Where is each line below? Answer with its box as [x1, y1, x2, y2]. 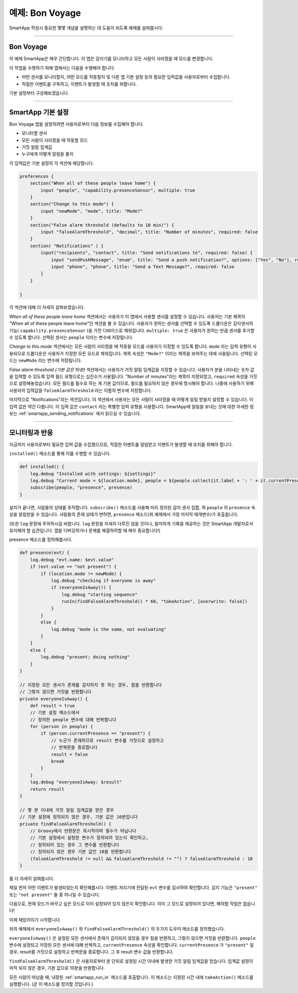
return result [30, 786, 65, 792]
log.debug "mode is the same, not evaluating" [51, 626, 166, 632]
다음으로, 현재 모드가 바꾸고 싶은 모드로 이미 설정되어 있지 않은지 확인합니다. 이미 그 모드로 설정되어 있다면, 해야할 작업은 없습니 [9, 901, 255, 907]
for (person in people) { [30, 724, 93, 730]
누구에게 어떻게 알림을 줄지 [21, 151, 74, 157]
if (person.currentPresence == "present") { [40, 731, 151, 736]
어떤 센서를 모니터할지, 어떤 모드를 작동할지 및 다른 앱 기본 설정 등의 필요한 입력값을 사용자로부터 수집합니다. [21, 74, 231, 80]
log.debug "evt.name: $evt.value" [30, 557, 114, 562]
